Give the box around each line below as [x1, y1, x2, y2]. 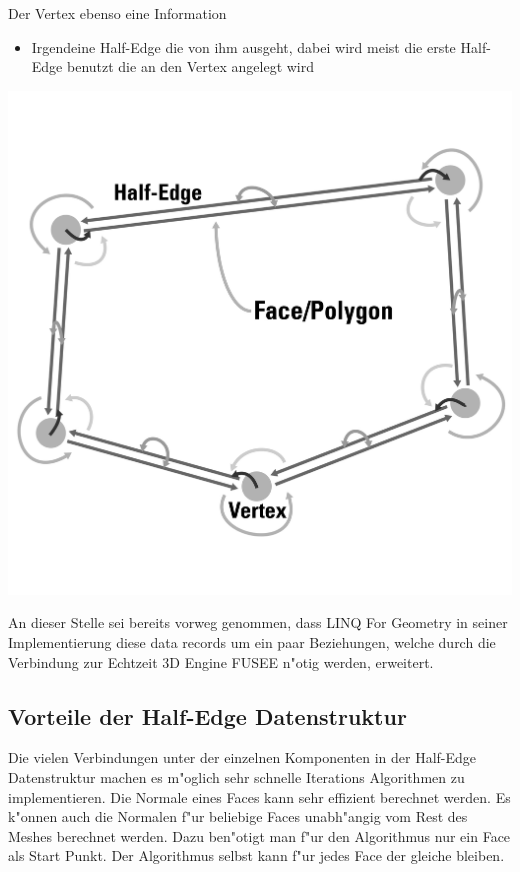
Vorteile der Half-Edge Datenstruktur [8, 700, 407, 731]
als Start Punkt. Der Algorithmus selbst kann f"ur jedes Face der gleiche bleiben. [8, 845, 505, 866]
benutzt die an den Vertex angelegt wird [66, 56, 315, 77]
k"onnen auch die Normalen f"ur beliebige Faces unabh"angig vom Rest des [8, 806, 468, 827]
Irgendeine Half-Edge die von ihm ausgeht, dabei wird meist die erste [31, 36, 456, 57]
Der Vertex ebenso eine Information [8, 3, 227, 23]
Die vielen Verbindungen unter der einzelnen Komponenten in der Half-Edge [8, 747, 477, 768]
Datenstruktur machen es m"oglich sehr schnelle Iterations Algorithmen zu [8, 766, 465, 787]
